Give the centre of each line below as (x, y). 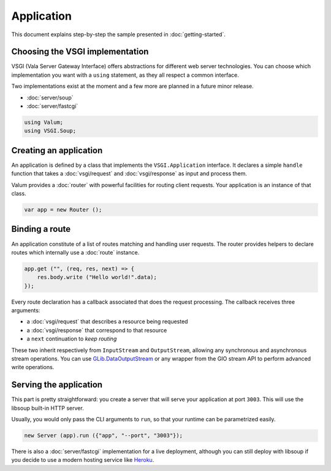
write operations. (33, 367)
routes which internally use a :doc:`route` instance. (75, 252)
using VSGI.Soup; (50, 131)
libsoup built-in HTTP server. (48, 408)
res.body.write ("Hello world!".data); (97, 277)
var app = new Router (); (63, 210)
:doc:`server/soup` (50, 98)
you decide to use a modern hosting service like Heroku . (83, 460)
